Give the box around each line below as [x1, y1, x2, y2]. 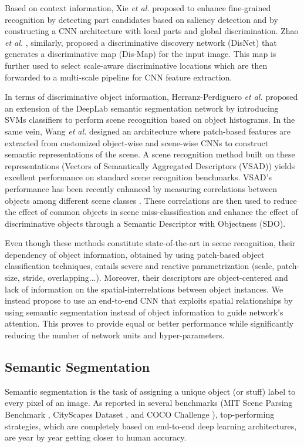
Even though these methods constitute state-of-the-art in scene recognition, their [5, 237, 296, 249]
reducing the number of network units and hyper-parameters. [5, 329, 225, 341]
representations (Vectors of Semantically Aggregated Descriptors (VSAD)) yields [5, 159, 295, 172]
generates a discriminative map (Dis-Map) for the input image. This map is [5, 48, 276, 60]
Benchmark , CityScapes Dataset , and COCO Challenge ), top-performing [5, 408, 275, 421]
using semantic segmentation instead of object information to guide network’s [5, 305, 283, 318]
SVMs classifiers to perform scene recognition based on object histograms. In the [5, 113, 295, 126]
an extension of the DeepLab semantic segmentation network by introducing [5, 102, 279, 114]
